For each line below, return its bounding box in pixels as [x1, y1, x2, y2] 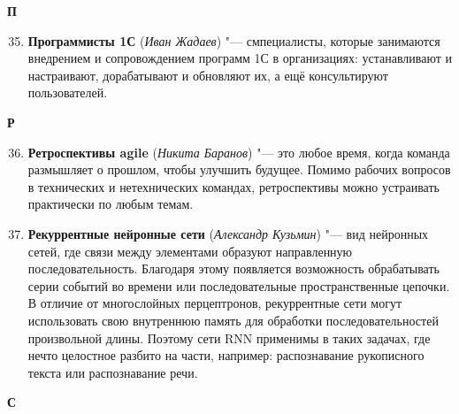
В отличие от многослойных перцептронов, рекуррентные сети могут [27, 294, 402, 312]
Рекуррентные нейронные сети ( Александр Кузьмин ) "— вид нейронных [27, 224, 429, 242]
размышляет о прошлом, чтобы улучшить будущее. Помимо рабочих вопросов [27, 160, 451, 179]
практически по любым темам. [27, 195, 194, 213]
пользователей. [27, 83, 108, 102]
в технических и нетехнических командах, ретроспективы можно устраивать [27, 177, 440, 195]
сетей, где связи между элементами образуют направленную [27, 241, 353, 260]
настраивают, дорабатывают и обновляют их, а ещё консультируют [27, 65, 388, 84]
